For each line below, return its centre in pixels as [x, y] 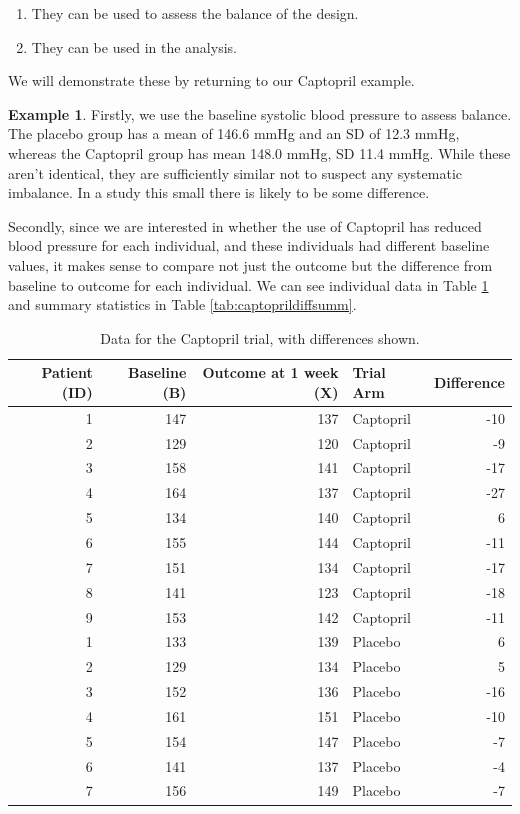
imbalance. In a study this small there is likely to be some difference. [219, 192]
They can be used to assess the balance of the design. [195, 13]
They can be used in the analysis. [134, 46]
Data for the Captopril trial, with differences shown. [260, 337]
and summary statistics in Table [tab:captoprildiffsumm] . [182, 304]
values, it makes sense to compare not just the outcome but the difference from [250, 264]
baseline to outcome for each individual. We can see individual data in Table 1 [248, 284]
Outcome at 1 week [270, 372]
